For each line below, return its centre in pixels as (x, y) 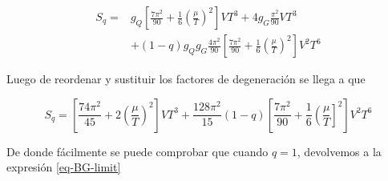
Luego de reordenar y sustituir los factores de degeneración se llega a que (186, 79)
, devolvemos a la (339, 151)
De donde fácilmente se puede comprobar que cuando (137, 151)
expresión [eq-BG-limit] (64, 167)
